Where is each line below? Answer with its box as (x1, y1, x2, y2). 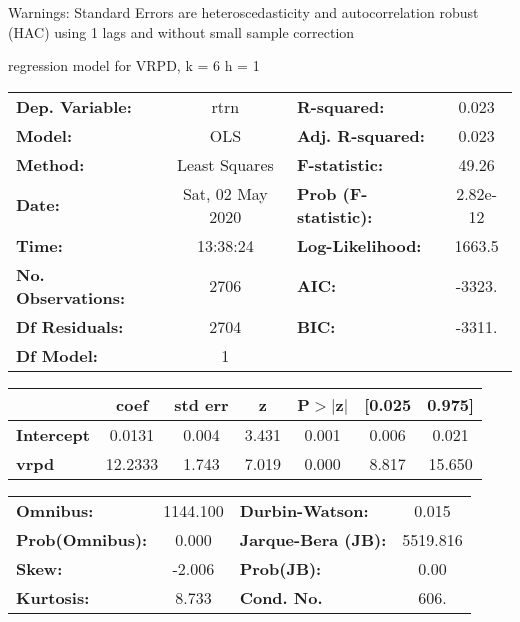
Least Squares (176, 152, 274, 176)
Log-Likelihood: (296, 233, 422, 257)
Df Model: (16, 343, 98, 367)
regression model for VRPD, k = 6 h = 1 (8, 55, 260, 76)
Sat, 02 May (182, 181, 268, 205)
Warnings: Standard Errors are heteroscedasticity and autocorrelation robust (8, 2, 479, 22)
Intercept (16, 422, 90, 446)
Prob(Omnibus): (16, 527, 148, 551)
